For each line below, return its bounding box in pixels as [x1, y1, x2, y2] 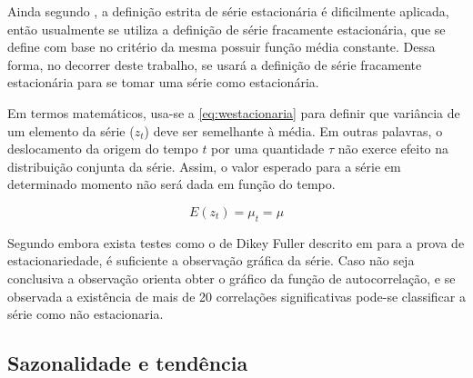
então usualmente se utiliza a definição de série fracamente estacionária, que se [7, 19, 446, 38]
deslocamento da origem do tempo [7, 139, 198, 158]
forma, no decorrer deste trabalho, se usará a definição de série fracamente [7, 55, 422, 74]
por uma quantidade [211, 139, 325, 158]
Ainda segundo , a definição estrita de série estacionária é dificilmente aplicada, [7, 2, 449, 20]
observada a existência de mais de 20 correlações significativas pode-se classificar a [7, 286, 466, 305]
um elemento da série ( [7, 121, 135, 140]
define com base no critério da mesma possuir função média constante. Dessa [7, 37, 436, 56]
